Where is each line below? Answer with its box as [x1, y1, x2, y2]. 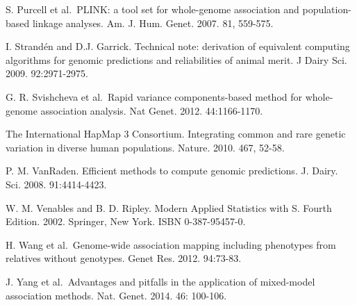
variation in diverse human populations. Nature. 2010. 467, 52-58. [6, 140, 285, 154]
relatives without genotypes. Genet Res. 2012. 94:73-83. [6, 251, 242, 265]
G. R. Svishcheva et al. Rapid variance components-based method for [6, 89, 303, 104]
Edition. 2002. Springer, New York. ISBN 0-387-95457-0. [6, 214, 246, 229]
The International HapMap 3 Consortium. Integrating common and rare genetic [6, 126, 346, 141]
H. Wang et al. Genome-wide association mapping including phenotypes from [6, 237, 336, 252]
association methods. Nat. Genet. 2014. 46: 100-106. [6, 288, 227, 302]
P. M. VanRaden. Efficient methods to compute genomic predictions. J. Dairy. [6, 163, 338, 178]
